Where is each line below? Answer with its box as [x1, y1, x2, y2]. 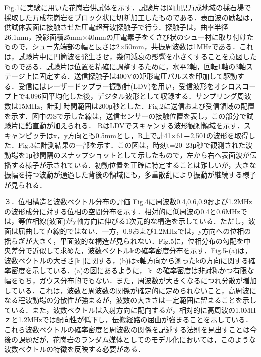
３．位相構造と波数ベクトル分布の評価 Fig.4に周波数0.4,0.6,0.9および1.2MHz [4, 196, 252, 207]
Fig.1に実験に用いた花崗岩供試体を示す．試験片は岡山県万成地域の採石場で [4, 2, 251, 12]
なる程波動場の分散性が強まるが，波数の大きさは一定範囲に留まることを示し [4, 295, 257, 305]
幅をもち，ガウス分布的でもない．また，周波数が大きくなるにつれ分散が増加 [4, 275, 257, 286]
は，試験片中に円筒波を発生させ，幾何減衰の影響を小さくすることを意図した [4, 51, 257, 61]
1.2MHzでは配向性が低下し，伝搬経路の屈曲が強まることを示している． [18, 314, 253, 325]
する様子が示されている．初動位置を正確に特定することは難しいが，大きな [11, 159, 256, 170]
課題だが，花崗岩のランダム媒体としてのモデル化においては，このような [18, 334, 256, 344]
